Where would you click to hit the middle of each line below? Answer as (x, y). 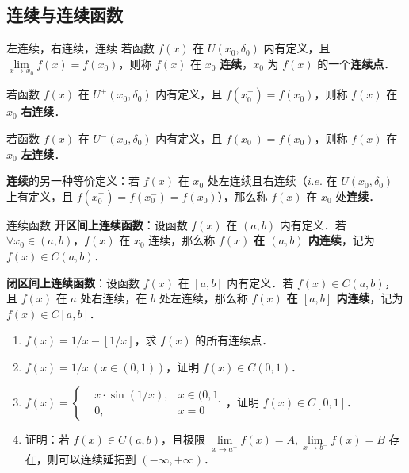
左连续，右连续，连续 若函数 (80, 48)
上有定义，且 (40, 196)
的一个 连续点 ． (356, 63)
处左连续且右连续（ (257, 181)
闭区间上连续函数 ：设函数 (73, 282)
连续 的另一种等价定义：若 (73, 181)
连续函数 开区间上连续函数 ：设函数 (97, 224)
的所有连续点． (234, 340)
